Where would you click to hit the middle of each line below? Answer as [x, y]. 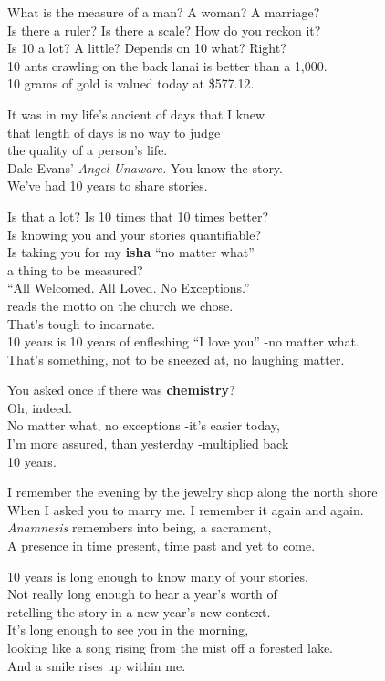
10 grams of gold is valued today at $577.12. [131, 83]
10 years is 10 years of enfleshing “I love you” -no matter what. [183, 341]
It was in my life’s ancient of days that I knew [136, 113]
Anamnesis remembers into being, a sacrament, [140, 527]
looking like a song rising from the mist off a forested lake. [171, 647]
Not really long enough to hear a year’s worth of [142, 594]
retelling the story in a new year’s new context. [139, 611]
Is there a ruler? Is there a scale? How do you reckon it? [164, 30]
